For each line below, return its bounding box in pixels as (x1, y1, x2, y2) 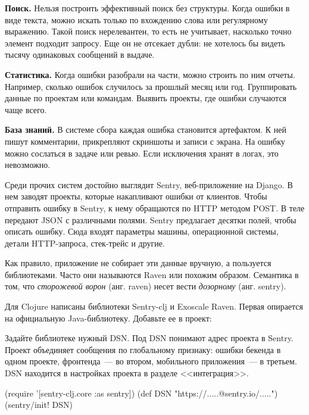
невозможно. (5, 158, 51, 171)
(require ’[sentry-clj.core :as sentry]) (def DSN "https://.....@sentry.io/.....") (5, 386, 278, 399)
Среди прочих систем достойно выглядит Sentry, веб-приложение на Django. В (5, 178, 293, 191)
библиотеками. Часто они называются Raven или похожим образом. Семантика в (5, 268, 299, 280)
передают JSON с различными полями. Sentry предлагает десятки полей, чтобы (5, 213, 296, 226)
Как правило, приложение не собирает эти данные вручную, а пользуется (5, 257, 271, 269)
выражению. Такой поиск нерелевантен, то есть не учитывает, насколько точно (5, 25, 292, 38)
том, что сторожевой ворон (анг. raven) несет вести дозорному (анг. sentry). (5, 280, 286, 292)
